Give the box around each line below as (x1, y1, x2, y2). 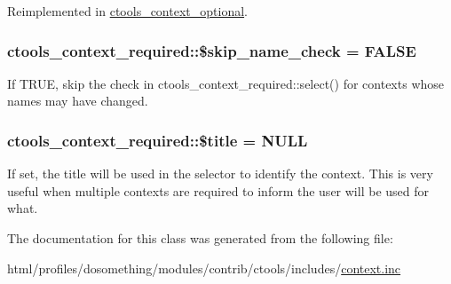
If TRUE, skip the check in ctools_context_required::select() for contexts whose (7, 74, 445, 92)
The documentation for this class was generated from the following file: (7, 229, 393, 247)
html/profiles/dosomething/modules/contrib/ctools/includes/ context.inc (7, 258, 401, 277)
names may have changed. (7, 91, 148, 110)
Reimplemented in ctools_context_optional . (7, 2, 248, 20)
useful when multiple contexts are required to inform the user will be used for (7, 181, 429, 200)
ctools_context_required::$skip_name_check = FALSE (7, 39, 416, 61)
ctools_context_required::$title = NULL (7, 129, 308, 151)
